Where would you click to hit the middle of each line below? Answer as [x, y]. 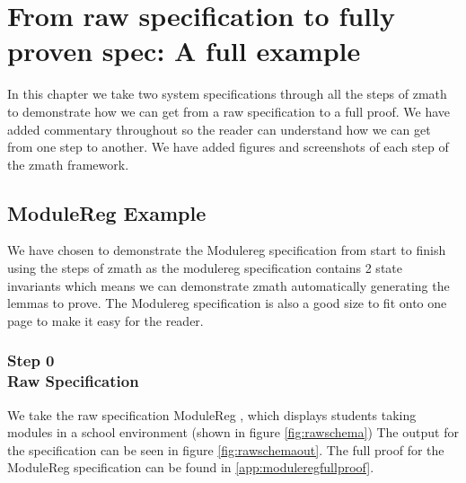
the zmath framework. [68, 164]
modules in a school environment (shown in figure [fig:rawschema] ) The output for [233, 432]
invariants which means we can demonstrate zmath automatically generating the [229, 285]
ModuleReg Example [107, 212]
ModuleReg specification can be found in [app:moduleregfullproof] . [191, 467]
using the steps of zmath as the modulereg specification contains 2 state [205, 268]
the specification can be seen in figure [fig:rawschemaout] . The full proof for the [226, 449]
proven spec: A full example [184, 51]
